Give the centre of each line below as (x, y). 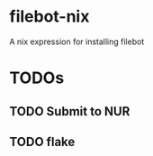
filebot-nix (49, 17)
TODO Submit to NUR (70, 111)
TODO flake (42, 142)
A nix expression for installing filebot (77, 41)
